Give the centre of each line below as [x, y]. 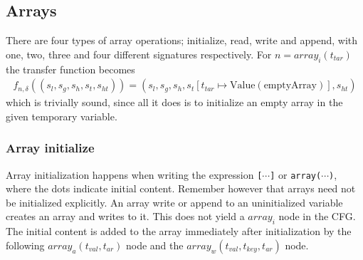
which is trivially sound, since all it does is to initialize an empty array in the [174, 102]
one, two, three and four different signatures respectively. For [139, 54]
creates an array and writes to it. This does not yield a [125, 216]
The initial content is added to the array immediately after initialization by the [179, 231]
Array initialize [50, 148]
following [25, 245]
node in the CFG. [317, 216]
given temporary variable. [62, 116]
